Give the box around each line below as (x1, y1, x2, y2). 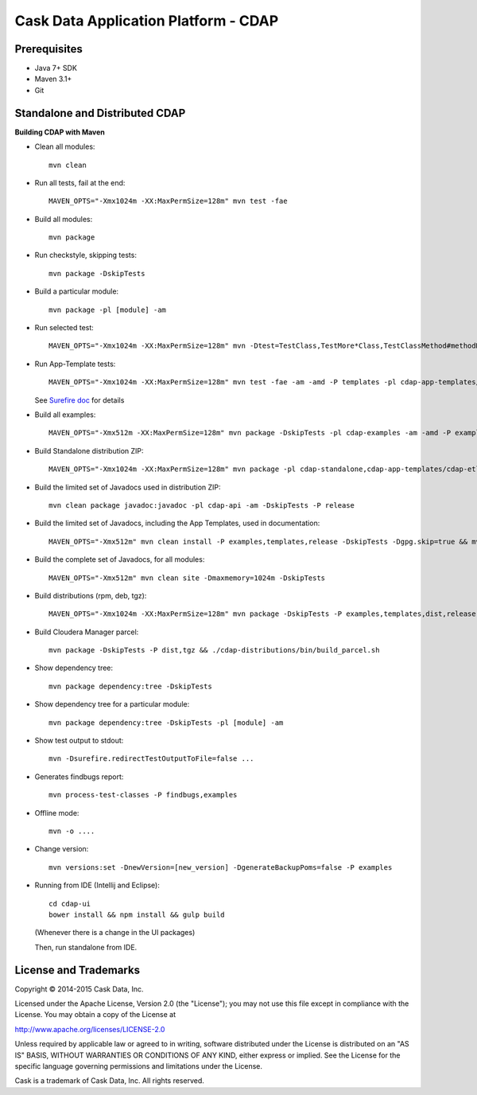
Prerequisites (14, 42, 83, 56)
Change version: (34, 844, 89, 854)
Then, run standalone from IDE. (34, 942, 138, 952)
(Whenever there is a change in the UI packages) (34, 928, 196, 937)
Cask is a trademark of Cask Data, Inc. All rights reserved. (14, 1076, 204, 1085)
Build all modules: (34, 214, 93, 224)
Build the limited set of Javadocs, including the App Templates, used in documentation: (34, 518, 320, 528)
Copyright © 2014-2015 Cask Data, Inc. (14, 984, 144, 994)
